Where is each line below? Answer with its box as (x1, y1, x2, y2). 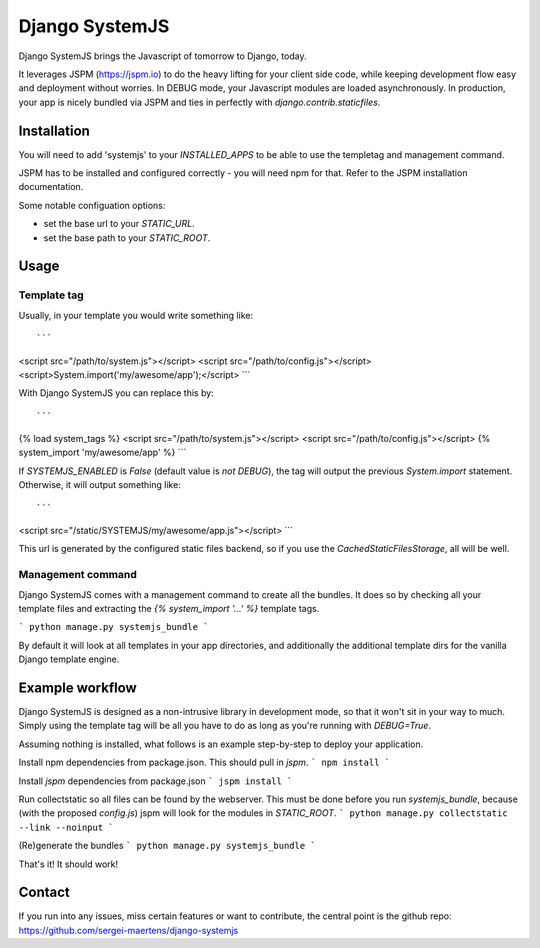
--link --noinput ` (18, 821, 114, 833)
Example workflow (18, 679, 137, 696)
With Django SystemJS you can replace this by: (18, 387, 214, 399)
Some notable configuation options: (18, 199, 166, 211)
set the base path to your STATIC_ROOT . (43, 231, 211, 244)
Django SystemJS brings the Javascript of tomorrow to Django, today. (18, 50, 307, 62)
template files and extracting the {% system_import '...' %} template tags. (18, 602, 320, 614)
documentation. (18, 181, 84, 193)
